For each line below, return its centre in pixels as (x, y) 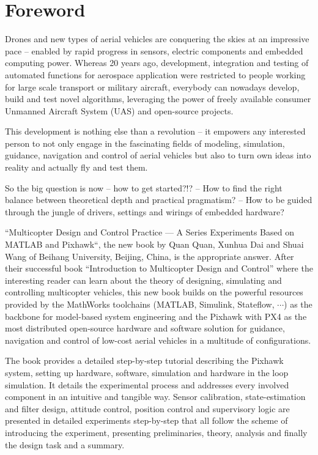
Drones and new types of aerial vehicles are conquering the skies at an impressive (157, 39)
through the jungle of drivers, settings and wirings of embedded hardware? (145, 211)
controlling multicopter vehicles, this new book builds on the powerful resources (154, 292)
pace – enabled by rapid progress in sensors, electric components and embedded (154, 50)
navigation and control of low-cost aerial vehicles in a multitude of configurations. (158, 340)
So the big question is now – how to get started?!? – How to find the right (144, 187)
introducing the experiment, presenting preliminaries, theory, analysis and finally (156, 432)
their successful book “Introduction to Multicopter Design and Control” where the (159, 268)
